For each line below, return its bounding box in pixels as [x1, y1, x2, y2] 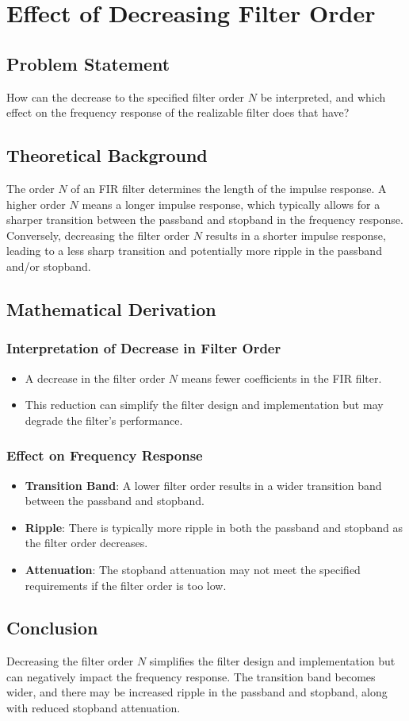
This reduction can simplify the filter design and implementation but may [25, 396, 384, 413]
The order [6, 179, 55, 196]
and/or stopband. [6, 257, 91, 274]
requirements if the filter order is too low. [25, 576, 227, 593]
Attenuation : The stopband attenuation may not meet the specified [25, 561, 361, 577]
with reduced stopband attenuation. [6, 700, 181, 716]
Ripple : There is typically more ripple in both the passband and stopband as [25, 519, 403, 535]
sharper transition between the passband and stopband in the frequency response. [6, 211, 403, 228]
